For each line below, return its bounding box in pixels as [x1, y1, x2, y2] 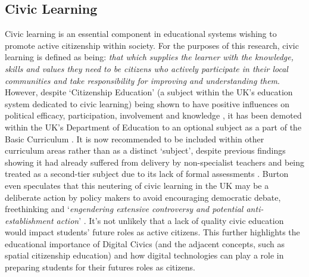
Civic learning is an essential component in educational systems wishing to [5, 27, 277, 40]
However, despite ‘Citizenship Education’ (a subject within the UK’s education [5, 86, 293, 98]
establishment [5, 214, 54, 226]
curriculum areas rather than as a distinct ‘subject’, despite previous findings [5, 144, 286, 157]
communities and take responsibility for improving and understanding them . [5, 74, 280, 86]
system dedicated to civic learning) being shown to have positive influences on [5, 97, 289, 110]
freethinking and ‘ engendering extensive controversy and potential [5, 203, 244, 215]
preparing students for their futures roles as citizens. [5, 261, 195, 273]
